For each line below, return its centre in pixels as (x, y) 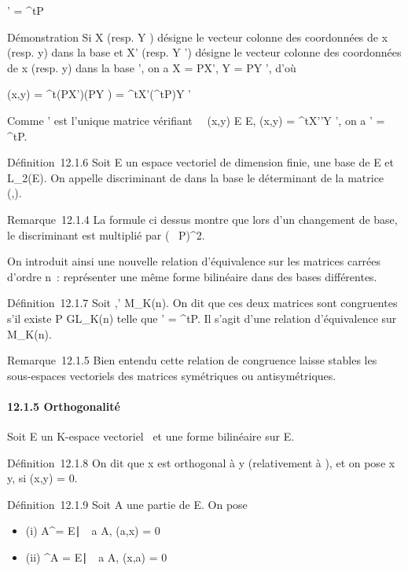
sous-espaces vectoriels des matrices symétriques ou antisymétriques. (172, 375)
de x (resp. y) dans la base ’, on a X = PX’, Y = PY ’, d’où (152, 67)
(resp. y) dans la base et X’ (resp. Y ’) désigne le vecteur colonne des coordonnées (204, 52)
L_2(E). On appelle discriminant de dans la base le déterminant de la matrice (196, 177)
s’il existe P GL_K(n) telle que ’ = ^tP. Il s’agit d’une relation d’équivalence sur (202, 318)
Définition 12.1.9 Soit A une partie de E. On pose (127, 504)
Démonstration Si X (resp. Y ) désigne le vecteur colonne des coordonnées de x (198, 37)
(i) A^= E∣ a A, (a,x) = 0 (93, 531)
